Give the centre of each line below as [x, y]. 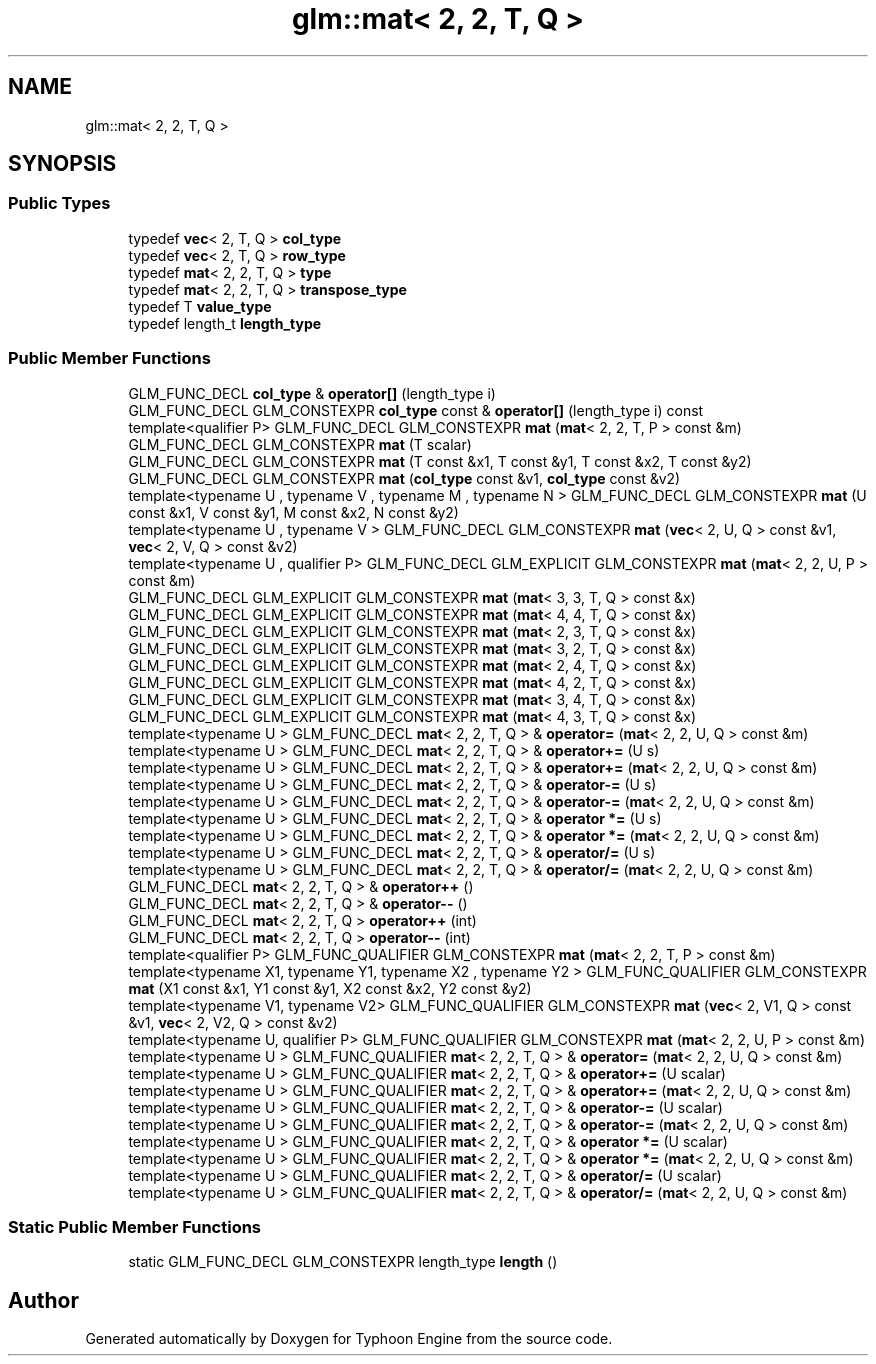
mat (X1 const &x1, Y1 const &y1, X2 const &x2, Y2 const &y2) [330, 988]
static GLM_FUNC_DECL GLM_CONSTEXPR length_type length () [343, 1262]
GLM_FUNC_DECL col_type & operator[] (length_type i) [312, 393]
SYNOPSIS [62, 164]
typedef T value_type [200, 306]
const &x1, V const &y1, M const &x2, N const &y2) [293, 512]
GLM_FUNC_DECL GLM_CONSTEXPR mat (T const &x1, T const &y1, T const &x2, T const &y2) [440, 461]
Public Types [59, 203]
